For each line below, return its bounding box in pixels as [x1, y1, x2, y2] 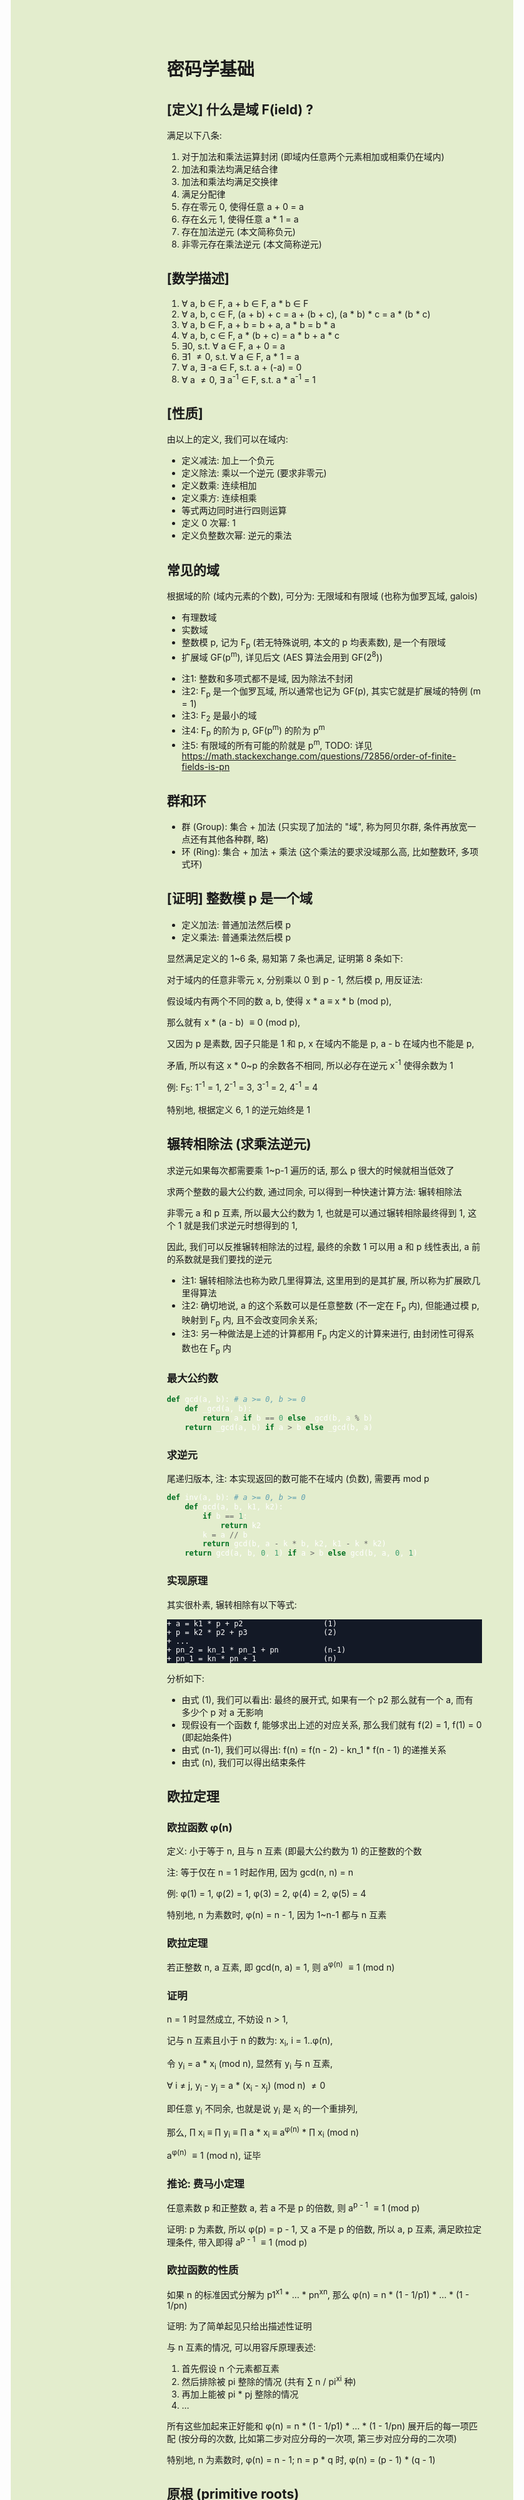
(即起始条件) [181, 1731, 232, 1743]
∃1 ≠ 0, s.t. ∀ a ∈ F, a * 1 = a [181, 350, 300, 362]
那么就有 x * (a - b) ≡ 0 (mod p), [166, 1016, 301, 1028]
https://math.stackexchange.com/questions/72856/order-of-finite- [181, 750, 457, 762]
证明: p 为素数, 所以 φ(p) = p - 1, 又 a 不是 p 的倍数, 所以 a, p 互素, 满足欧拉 [166, 2223, 474, 2235]
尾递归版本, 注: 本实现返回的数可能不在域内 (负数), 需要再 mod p [166, 1473, 430, 1485]
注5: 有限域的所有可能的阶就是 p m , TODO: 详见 [181, 737, 373, 751]
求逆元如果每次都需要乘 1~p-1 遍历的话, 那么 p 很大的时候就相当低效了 [166, 1164, 455, 1176]
